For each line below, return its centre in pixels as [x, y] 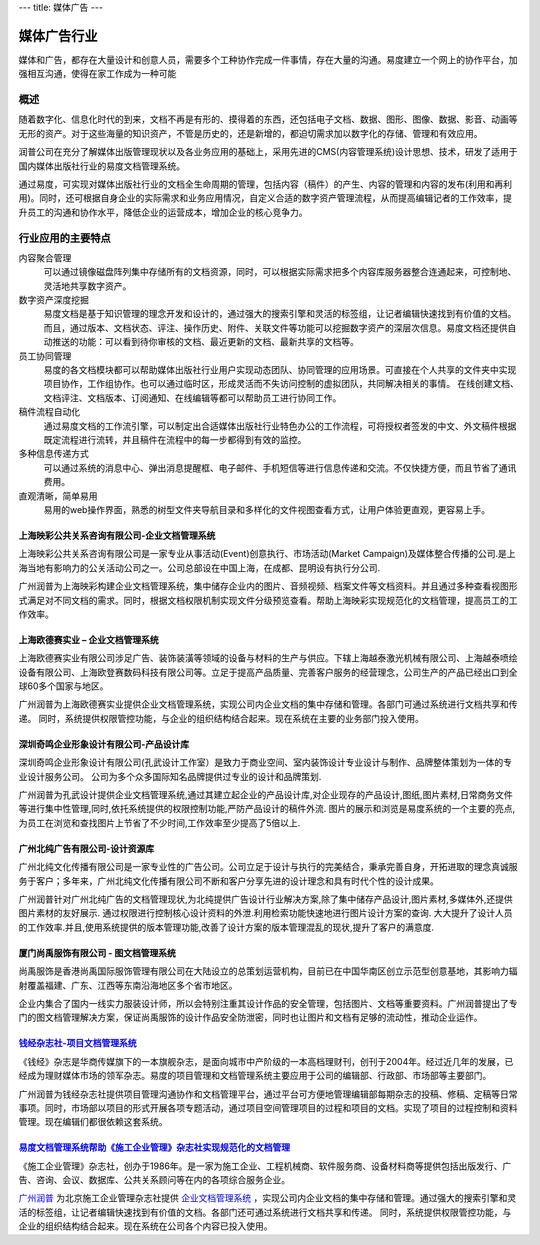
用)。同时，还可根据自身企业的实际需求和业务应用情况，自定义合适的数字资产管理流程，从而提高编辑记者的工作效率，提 [265, 198]
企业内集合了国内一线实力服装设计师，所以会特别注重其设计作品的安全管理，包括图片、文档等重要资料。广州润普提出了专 [268, 1003]
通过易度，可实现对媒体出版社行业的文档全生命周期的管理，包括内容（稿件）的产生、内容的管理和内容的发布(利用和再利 [265, 184]
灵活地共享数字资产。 [87, 286]
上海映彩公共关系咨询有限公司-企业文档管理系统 [117, 535]
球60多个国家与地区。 [63, 686]
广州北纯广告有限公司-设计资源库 [86, 848]
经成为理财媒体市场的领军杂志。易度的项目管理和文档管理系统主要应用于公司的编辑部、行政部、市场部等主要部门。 [255, 1076]
